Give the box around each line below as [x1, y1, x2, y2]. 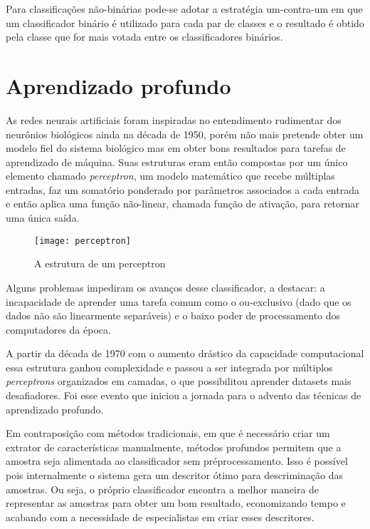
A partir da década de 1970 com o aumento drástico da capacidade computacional [6, 346, 364, 361]
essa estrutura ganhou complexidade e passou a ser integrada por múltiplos [6, 359, 333, 374]
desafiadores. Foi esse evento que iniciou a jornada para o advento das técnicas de [6, 388, 361, 403]
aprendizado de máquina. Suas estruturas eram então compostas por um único [6, 154, 348, 169]
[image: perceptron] [34, 235, 132, 246]
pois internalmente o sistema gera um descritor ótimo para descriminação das [6, 468, 343, 483]
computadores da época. [6, 322, 111, 337]
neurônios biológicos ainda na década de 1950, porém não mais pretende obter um [6, 126, 364, 141]
